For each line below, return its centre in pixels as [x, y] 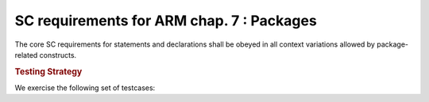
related [26, 55]
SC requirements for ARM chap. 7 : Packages [166, 21]
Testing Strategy [48, 71]
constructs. [58, 55]
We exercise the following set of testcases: [85, 88]
